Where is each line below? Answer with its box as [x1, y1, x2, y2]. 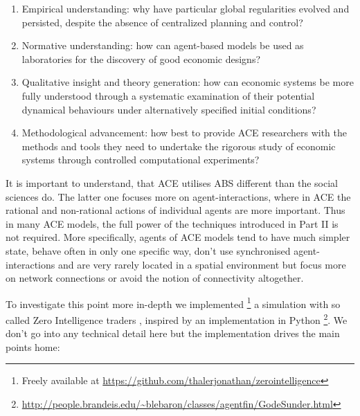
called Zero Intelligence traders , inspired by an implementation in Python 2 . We [6, 310, 348, 327]
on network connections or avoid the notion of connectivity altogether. [6, 271, 304, 285]
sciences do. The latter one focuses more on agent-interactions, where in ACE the [6, 189, 351, 204]
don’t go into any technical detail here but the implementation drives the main [6, 326, 340, 341]
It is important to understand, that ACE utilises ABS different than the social [6, 175, 339, 190]
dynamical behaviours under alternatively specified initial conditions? [21, 102, 316, 116]
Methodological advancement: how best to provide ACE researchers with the [21, 125, 347, 140]
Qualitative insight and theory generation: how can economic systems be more [21, 75, 354, 89]
